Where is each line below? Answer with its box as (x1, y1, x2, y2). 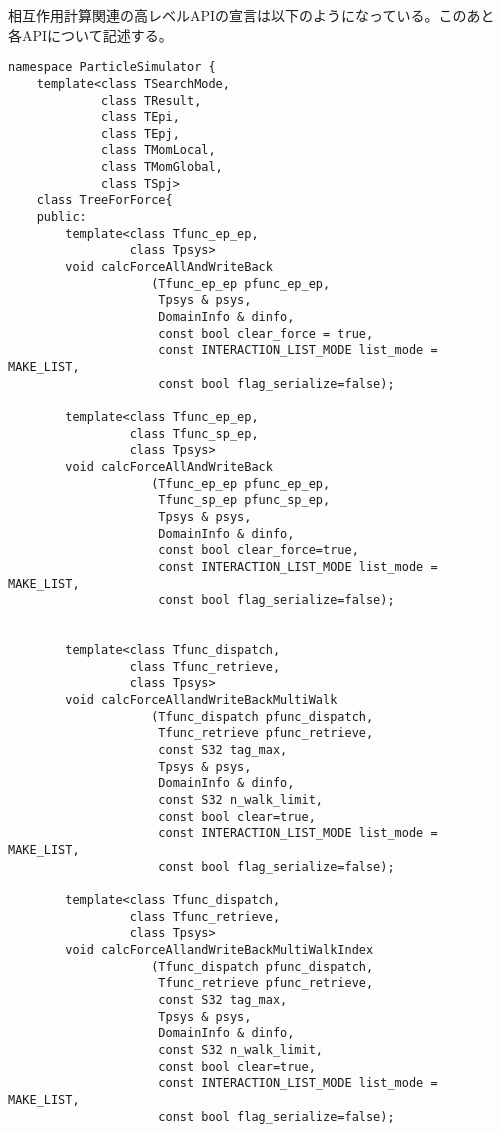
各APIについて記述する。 (8, 24, 173, 45)
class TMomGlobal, (101, 160, 223, 175)
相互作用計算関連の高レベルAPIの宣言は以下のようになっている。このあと (8, 5, 495, 25)
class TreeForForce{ (36, 193, 173, 208)
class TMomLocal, (101, 143, 216, 158)
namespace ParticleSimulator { (8, 60, 216, 75)
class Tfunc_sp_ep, (129, 426, 259, 441)
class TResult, (101, 93, 202, 108)
